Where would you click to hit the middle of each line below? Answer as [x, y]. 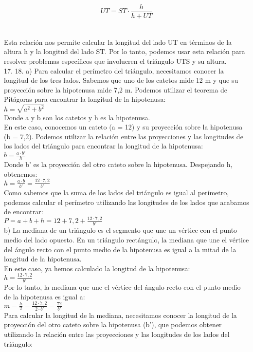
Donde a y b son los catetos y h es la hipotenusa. [77, 117]
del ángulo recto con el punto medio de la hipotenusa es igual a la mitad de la [120, 249]
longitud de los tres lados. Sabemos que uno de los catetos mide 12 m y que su [121, 80]
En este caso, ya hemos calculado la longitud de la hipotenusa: [97, 268]
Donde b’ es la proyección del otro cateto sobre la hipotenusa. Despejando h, [118, 164]
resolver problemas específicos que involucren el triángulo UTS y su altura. [115, 61]
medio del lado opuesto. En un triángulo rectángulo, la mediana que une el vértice [126, 240]
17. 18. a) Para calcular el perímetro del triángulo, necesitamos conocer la [114, 70]
